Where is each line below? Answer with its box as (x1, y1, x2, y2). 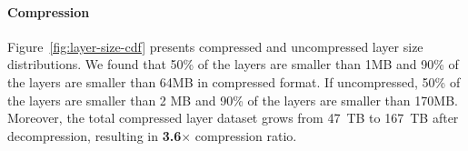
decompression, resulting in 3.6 (7, 126, 182, 145)
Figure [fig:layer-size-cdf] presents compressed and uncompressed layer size (7, 36, 423, 55)
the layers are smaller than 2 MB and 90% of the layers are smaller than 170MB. (7, 90, 458, 109)
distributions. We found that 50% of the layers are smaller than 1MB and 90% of (7, 55, 459, 74)
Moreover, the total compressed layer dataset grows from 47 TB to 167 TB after (7, 108, 459, 127)
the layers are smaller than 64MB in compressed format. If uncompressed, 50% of (7, 72, 461, 91)
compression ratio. (194, 126, 297, 145)
